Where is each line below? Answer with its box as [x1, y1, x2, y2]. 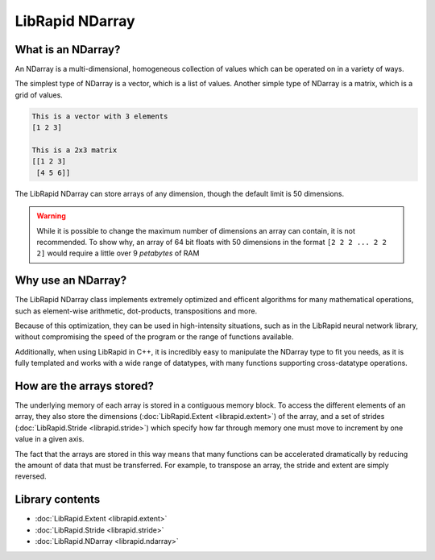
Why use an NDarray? [14, 274, 127, 288]
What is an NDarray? [14, 43, 121, 56]
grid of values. [14, 89, 64, 100]
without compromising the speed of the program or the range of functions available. [14, 332, 294, 342]
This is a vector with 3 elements [31, 111, 168, 121]
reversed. [14, 471, 48, 481]
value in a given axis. [14, 434, 85, 444]
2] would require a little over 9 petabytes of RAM [36, 248, 200, 258]
